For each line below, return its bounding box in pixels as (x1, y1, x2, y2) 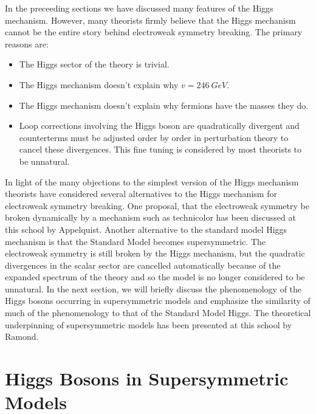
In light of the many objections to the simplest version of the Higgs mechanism (5, 175, 299, 188)
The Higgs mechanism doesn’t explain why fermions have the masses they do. (19, 98, 309, 111)
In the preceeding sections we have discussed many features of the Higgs (5, 2, 273, 14)
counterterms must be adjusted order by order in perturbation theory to (19, 131, 289, 143)
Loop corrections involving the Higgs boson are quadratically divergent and (19, 119, 300, 132)
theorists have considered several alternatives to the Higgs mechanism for (5, 187, 277, 200)
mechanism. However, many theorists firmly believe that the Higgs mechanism (5, 13, 296, 26)
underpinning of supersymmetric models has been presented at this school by (5, 318, 292, 331)
